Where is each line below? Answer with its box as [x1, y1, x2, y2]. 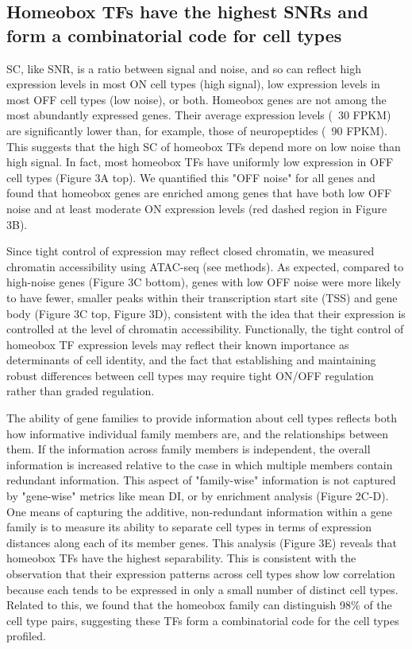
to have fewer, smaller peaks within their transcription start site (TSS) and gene [6, 289, 398, 305]
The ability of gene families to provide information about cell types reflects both [6, 410, 397, 426]
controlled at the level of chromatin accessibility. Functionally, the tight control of [6, 321, 404, 337]
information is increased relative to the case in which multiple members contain [6, 456, 393, 472]
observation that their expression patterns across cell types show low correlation [6, 565, 395, 581]
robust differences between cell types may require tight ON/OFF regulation [6, 367, 374, 383]
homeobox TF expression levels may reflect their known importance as [6, 336, 349, 352]
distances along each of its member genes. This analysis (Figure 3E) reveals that [6, 534, 397, 550]
